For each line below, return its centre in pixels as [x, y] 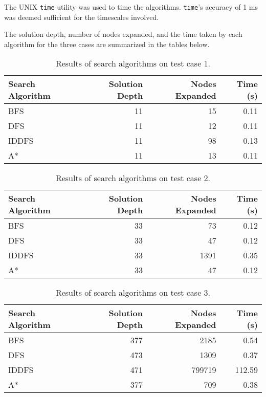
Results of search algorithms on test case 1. [133, 63]
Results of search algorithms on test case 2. [133, 178]
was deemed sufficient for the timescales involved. [82, 17]
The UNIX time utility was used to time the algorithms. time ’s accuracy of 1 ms [131, 7]
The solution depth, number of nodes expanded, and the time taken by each [123, 34]
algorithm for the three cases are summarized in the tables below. [107, 44]
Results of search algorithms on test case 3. [133, 293]
